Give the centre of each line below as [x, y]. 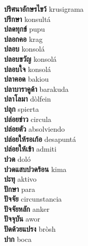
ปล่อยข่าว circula [28, 119]
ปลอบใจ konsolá [28, 69]
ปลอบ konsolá [24, 49]
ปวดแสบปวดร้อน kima [35, 169]
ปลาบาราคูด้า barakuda [36, 89]
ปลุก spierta [22, 108]
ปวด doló [18, 158]
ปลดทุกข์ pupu [25, 29]
